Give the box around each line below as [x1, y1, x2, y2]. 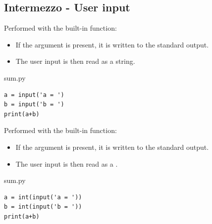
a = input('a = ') [4, 91, 64, 98]
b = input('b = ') [4, 101, 64, 108]
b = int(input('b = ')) [4, 203, 82, 211]
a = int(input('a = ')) [4, 193, 82, 201]
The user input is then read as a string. [15, 56, 135, 66]
